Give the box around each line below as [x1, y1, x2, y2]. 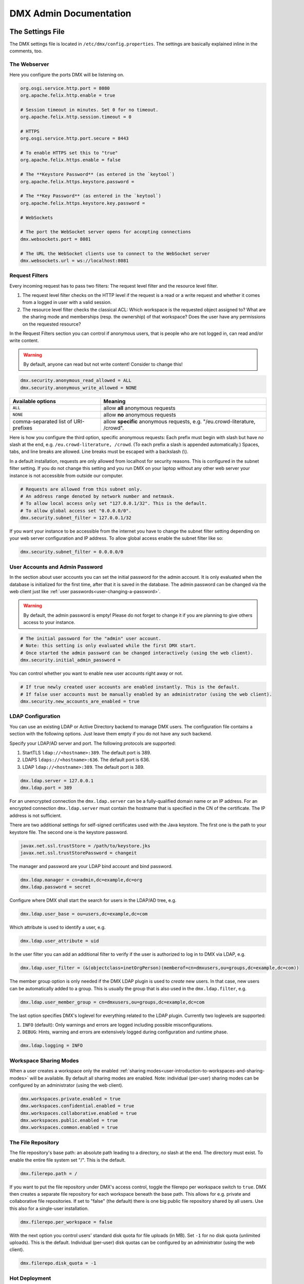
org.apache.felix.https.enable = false [20, 157, 121, 163]
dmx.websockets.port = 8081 [20, 236, 91, 242]
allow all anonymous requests [103, 404, 176, 411]
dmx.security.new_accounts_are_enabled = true [20, 698, 140, 705]
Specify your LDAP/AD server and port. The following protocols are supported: [9, 740, 176, 746]
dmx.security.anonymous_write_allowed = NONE [20, 385, 137, 390]
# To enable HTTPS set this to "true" [20, 150, 118, 156]
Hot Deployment [9, 1274, 51, 1281]
